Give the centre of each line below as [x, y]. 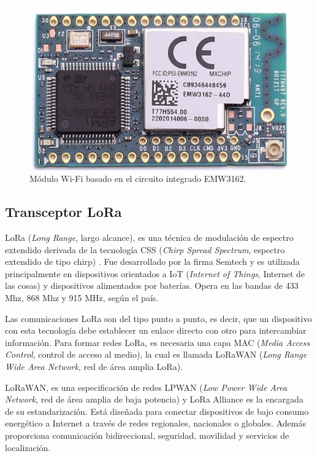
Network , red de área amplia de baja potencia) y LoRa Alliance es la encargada [154, 399]
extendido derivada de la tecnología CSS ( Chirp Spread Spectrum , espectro [145, 249]
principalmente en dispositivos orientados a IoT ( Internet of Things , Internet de [155, 273]
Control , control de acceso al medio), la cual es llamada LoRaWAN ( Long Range [156, 354]
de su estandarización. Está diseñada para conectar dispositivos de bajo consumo [157, 411]
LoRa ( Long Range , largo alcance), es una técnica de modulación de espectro [149, 238]
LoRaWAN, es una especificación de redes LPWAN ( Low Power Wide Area [146, 387]
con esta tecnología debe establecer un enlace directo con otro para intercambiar [156, 330]
